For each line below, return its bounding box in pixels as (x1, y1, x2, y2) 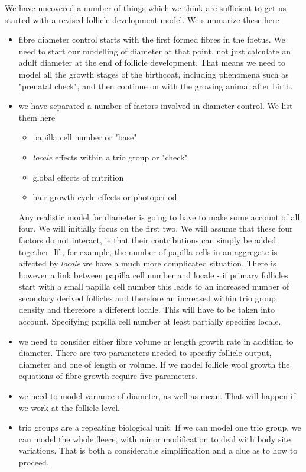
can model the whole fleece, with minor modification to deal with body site (18, 432, 291, 445)
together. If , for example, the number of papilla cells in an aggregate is (18, 245, 278, 258)
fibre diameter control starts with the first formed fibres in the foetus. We (18, 33, 285, 46)
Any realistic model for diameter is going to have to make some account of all (18, 210, 300, 223)
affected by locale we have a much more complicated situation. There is (18, 257, 276, 269)
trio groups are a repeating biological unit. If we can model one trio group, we (18, 421, 301, 434)
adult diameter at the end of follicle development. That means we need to (18, 56, 285, 69)
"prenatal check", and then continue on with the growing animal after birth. (18, 79, 293, 92)
